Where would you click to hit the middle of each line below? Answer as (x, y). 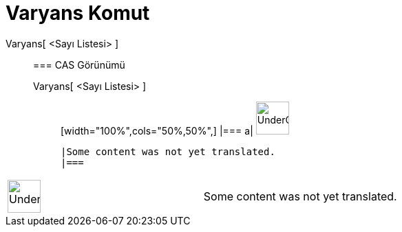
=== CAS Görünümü (79, 65)
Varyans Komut (78, 13)
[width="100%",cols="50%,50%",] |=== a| (157, 130)
